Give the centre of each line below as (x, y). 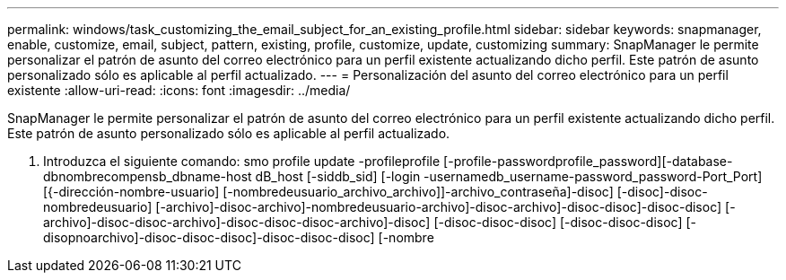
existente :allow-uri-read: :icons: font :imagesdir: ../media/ (179, 90)
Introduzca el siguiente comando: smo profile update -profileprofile (242, 161)
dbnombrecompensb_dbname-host (148, 176)
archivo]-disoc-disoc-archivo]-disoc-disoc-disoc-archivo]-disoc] (237, 222)
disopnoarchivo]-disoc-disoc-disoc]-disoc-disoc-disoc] (209, 237)
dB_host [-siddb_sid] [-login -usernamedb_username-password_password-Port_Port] (509, 176)
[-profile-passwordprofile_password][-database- (588, 161)
